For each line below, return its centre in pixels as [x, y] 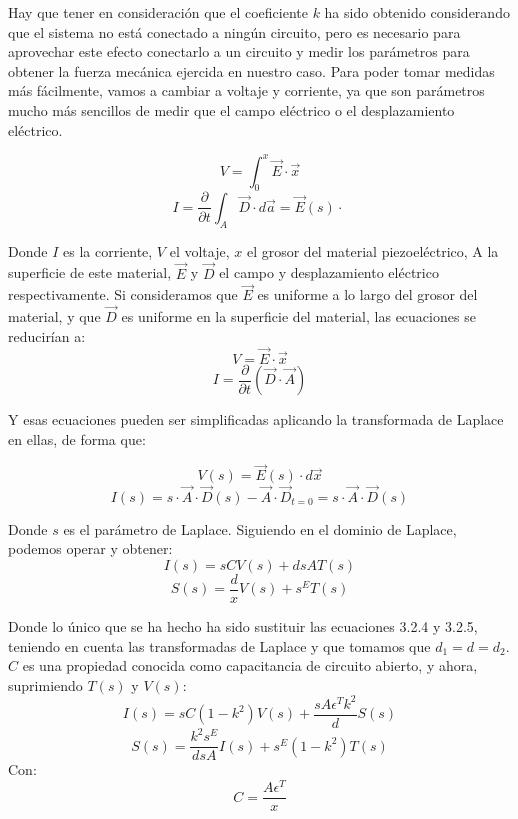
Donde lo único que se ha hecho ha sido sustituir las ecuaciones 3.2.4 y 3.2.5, [243, 625]
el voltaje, [199, 250]
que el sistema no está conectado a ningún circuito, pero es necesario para [234, 31]
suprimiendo [45, 684]
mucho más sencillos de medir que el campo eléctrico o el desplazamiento [231, 109]
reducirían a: [47, 335]
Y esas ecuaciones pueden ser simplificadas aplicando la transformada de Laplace [256, 419]
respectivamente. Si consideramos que [123, 294]
